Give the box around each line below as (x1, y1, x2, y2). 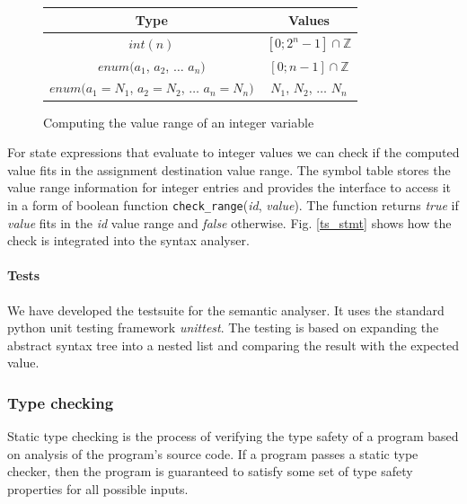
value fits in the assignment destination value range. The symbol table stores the (7, 160, 451, 179)
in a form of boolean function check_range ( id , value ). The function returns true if (7, 195, 459, 214)
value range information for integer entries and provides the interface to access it (7, 178, 452, 197)
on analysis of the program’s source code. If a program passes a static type (7, 444, 419, 463)
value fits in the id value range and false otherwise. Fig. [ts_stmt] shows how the (7, 213, 452, 232)
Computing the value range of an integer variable (43, 112, 314, 131)
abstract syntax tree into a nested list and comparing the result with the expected (7, 335, 459, 354)
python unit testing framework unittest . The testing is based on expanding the (7, 318, 439, 337)
